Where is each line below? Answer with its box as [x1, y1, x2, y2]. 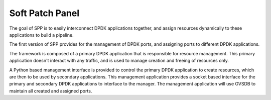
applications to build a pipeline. [9, 32, 74, 38]
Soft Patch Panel [9, 8, 80, 19]
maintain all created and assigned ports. [9, 88, 92, 94]
